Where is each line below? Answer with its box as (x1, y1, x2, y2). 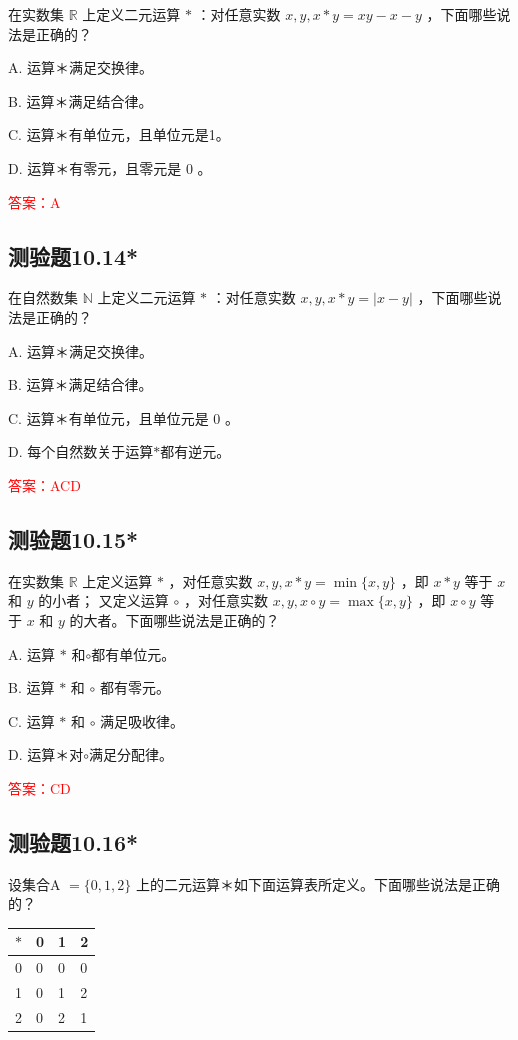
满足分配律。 (89, 744, 174, 765)
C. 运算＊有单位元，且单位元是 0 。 (8, 407, 239, 428)
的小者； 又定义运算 (38, 590, 169, 611)
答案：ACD (8, 474, 81, 495)
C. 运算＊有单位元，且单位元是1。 (8, 124, 230, 145)
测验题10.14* (8, 240, 139, 271)
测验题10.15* (8, 523, 139, 554)
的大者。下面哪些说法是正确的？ (69, 609, 280, 630)
